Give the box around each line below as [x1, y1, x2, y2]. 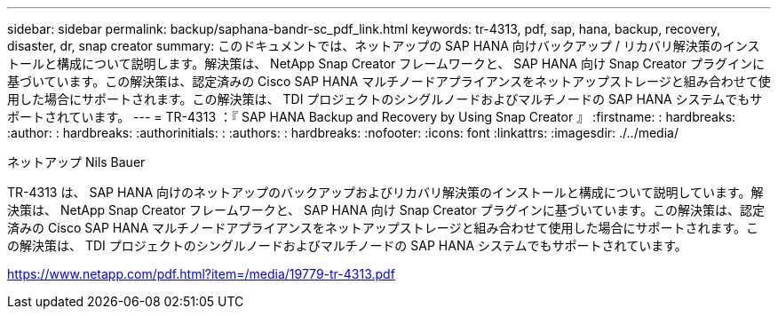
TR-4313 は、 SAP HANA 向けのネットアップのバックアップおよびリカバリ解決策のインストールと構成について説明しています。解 [7, 185, 764, 200]
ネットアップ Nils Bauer [7, 154, 146, 170]
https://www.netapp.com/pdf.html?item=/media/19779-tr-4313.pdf [7, 266, 395, 281]
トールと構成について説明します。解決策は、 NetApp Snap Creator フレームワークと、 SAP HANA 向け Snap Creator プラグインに [7, 56, 765, 71]
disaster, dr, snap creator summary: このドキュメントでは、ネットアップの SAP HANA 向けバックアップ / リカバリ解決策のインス [7, 38, 760, 53]
